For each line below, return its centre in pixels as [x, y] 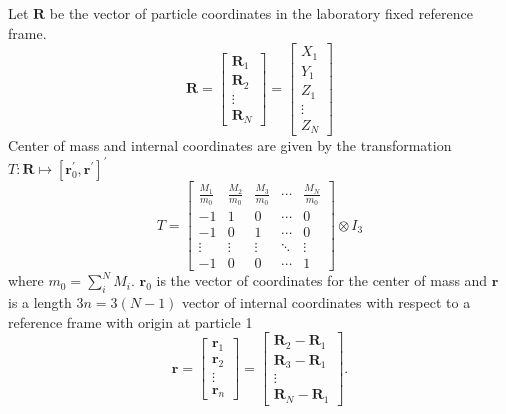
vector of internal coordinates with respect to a [326, 302]
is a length [40, 302]
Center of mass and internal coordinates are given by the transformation [230, 145]
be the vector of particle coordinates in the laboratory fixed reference [261, 13]
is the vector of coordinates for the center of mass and [322, 280]
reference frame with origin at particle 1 [130, 321]
